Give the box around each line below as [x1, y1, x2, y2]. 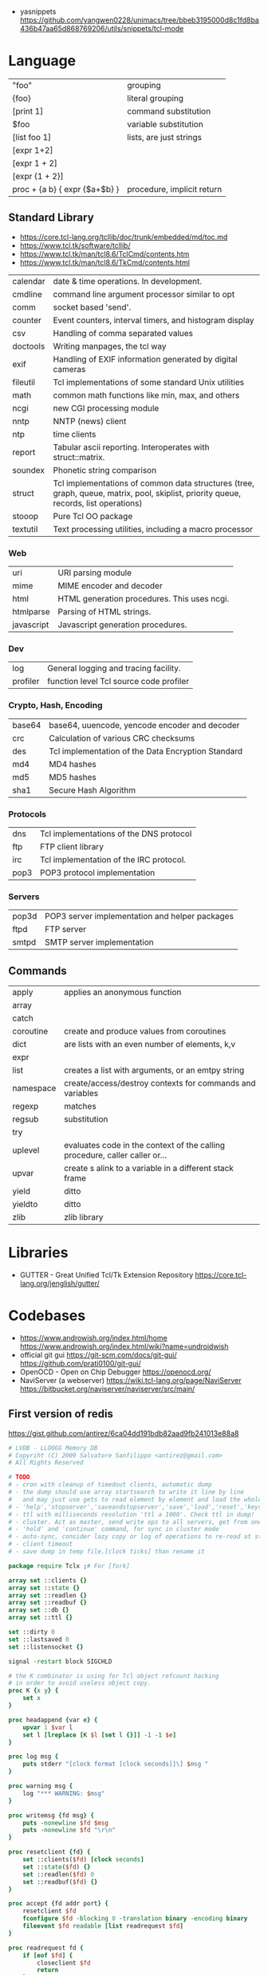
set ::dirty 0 [8, 1628, 56, 1637]
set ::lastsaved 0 [8, 1635, 69, 1643]
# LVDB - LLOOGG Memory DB [8, 1444, 98, 1452]
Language [8, 52, 77, 70]
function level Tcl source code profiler [47, 676, 190, 687]
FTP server [45, 924, 86, 935]
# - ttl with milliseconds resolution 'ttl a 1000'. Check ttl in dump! [8, 1510, 255, 1518]
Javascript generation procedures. [57, 619, 187, 630]
